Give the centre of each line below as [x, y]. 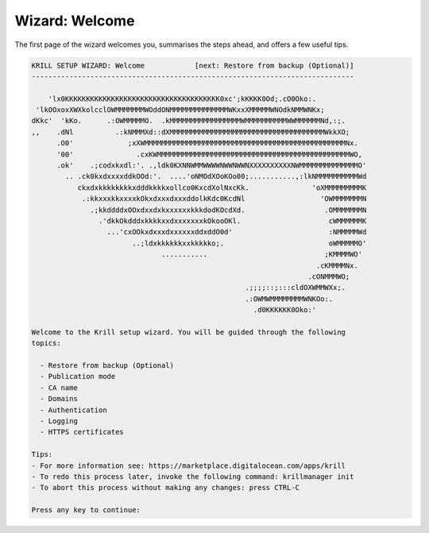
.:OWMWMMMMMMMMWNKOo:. [289, 299]
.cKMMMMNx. [337, 265]
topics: [46, 343]
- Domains [59, 399]
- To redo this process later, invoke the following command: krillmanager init [193, 476]
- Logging [59, 421]
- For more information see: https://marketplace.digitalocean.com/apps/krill [188, 465]
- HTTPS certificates [82, 432]
